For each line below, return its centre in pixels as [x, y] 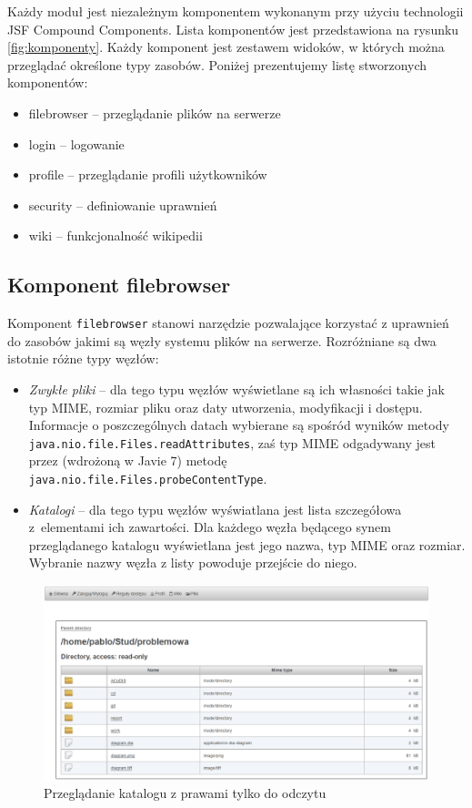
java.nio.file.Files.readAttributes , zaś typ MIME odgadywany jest [232, 442]
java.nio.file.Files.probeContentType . [148, 479]
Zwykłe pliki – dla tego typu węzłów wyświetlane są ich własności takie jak [236, 389]
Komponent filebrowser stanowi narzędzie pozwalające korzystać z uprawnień [228, 323]
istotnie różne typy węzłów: [83, 358]
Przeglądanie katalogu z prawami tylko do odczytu [185, 793]
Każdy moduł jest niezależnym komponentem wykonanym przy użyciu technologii [236, 11]
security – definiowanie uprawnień [123, 205]
